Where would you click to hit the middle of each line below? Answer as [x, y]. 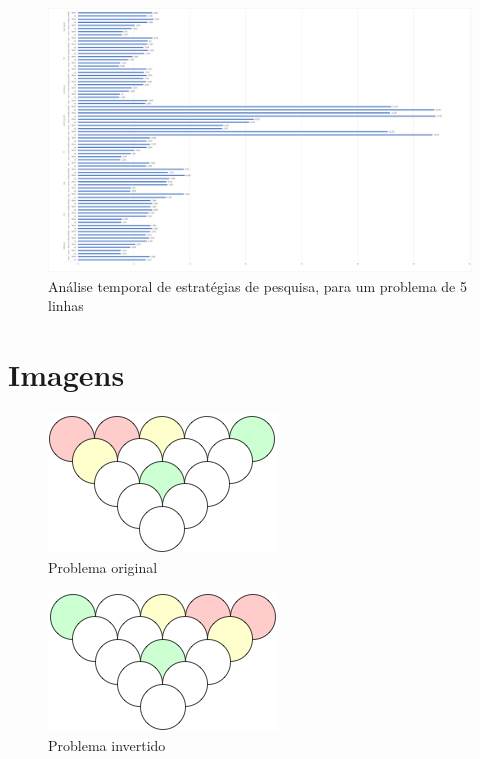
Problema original [103, 566]
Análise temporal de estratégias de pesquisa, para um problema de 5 [257, 285]
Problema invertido [107, 744]
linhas [66, 305]
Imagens [66, 374]
